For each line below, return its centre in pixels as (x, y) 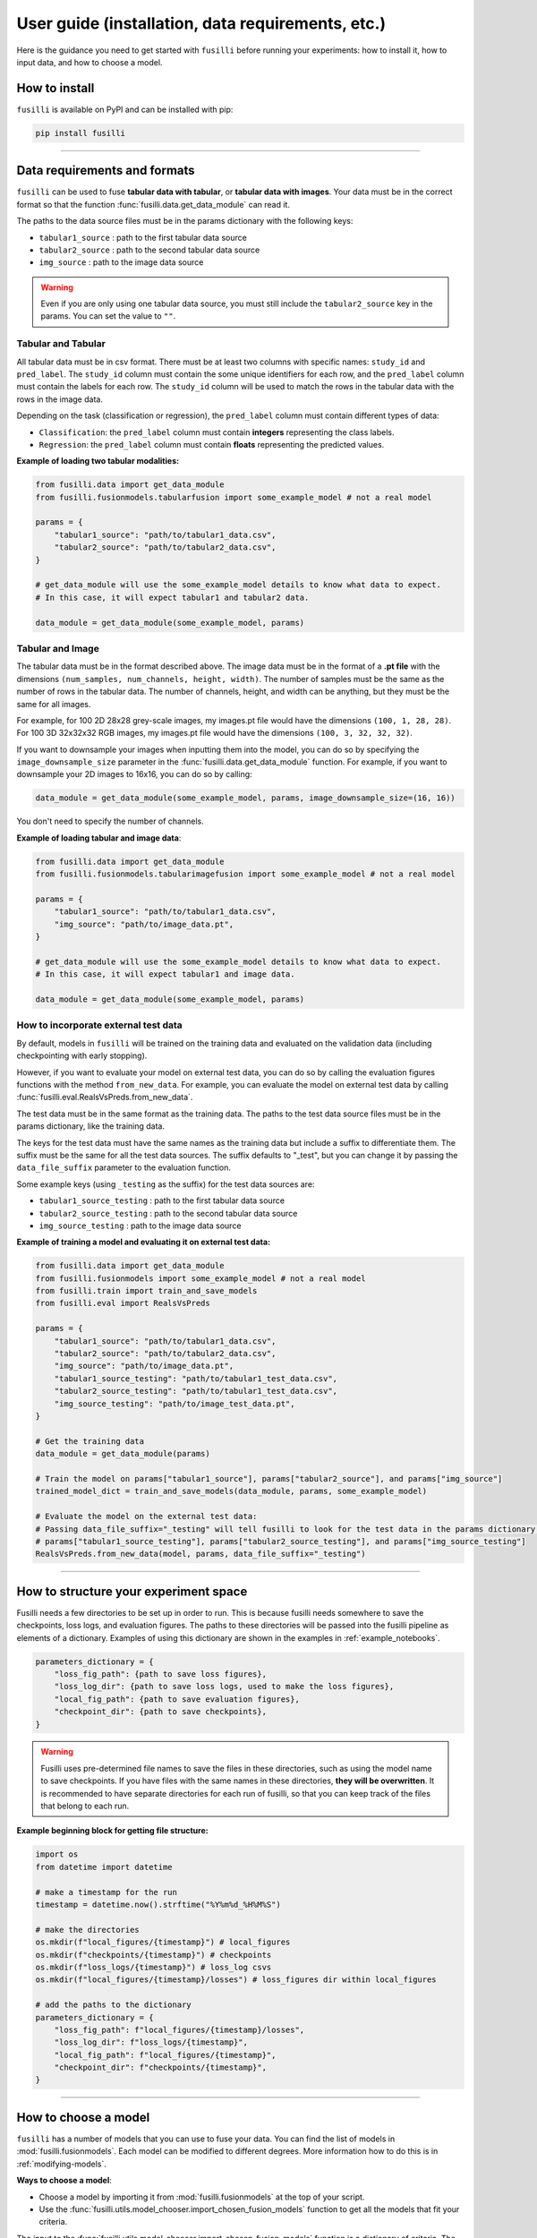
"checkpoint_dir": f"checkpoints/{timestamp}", (161, 2067)
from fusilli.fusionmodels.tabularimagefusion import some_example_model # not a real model (245, 874)
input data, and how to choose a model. (89, 62)
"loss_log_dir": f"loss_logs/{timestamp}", (151, 2042)
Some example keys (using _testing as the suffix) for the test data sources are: (166, 1184)
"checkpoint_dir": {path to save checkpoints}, (161, 1712)
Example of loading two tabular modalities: (98, 461)
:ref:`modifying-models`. (62, 2164)
